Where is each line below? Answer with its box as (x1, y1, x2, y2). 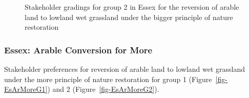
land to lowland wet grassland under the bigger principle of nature (25, 11, 233, 22)
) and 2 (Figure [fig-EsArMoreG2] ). (47, 84, 159, 94)
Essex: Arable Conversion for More (4, 43, 153, 56)
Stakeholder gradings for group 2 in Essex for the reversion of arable (25, 2, 239, 12)
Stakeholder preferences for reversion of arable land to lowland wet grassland (4, 64, 245, 74)
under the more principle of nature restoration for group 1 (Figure (4, 73, 212, 84)
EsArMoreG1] (4, 84, 48, 94)
